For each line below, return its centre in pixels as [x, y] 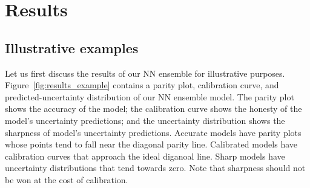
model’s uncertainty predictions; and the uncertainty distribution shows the [145, 120]
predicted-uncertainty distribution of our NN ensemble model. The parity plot [150, 96]
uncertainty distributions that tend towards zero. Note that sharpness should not [155, 168]
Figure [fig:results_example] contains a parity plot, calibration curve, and [142, 85]
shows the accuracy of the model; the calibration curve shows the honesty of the [153, 109]
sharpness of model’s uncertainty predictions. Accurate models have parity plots [153, 132]
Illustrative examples [72, 47]
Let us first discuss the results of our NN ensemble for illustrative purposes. [145, 73]
